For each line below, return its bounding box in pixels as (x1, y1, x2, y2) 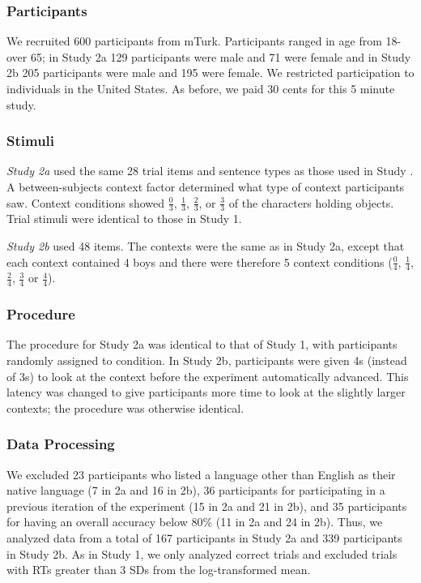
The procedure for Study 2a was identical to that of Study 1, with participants (6, 336, 398, 353)
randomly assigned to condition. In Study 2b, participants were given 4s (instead (6, 352, 407, 369)
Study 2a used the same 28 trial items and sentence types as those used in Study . (6, 162, 414, 179)
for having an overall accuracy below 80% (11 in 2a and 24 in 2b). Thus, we (6, 513, 383, 530)
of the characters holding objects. (228, 194, 394, 211)
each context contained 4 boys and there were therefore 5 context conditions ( (6, 253, 393, 270)
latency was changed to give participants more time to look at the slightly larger (6, 384, 406, 401)
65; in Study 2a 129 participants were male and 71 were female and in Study (30, 48, 411, 65)
